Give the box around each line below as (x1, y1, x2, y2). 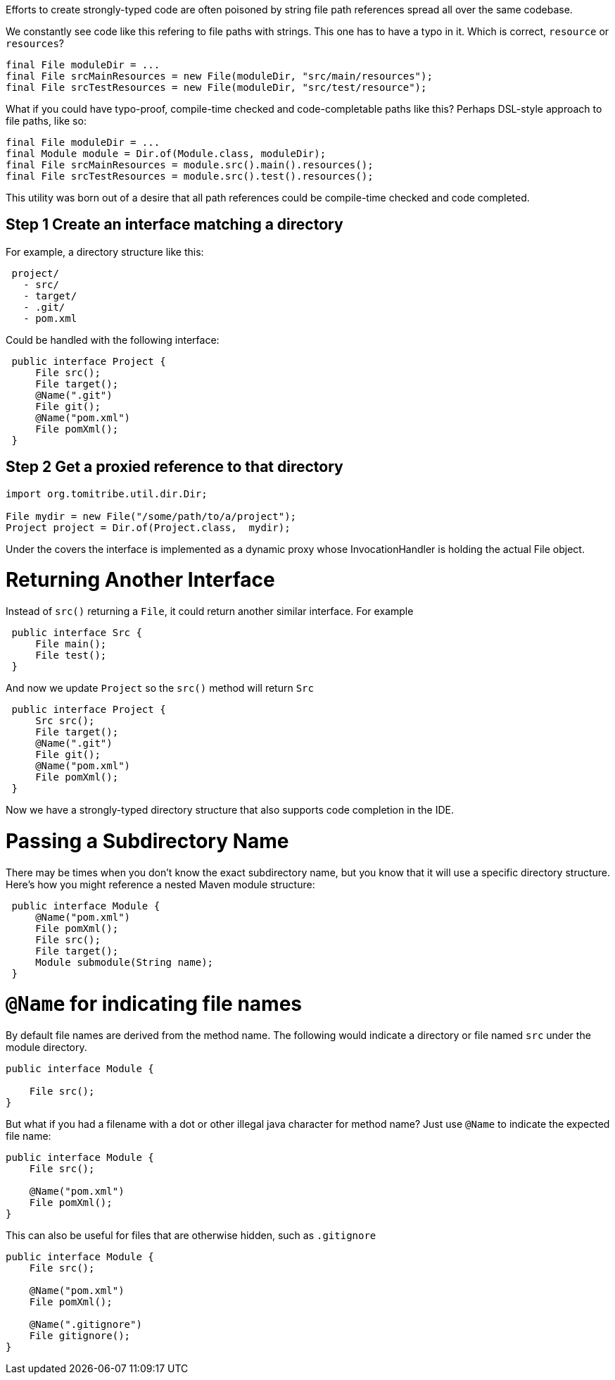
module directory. (6, 1041, 87, 1054)
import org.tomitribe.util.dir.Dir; (6, 487, 208, 499)
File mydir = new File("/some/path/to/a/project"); (6, 510, 297, 522)
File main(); (35, 638, 107, 650)
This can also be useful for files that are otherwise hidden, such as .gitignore (6, 1229, 376, 1242)
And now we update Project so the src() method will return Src (6, 682, 314, 695)
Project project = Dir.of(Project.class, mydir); (6, 521, 291, 533)
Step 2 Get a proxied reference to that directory (6, 458, 343, 476)
